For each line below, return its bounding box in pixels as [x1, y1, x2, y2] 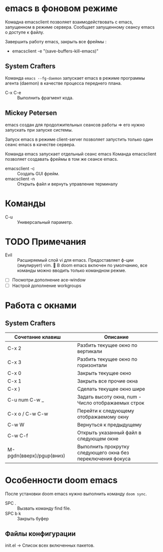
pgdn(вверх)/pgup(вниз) [7, 452, 65, 459]
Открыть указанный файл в [77, 429, 142, 436]
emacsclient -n [5, 176, 35, 182]
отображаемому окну [77, 413, 129, 420]
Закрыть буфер [17, 516, 49, 521]
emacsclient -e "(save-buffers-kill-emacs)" [12, 48, 98, 54]
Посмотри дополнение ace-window [12, 277, 86, 283]
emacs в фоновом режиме [5, 3, 118, 14]
